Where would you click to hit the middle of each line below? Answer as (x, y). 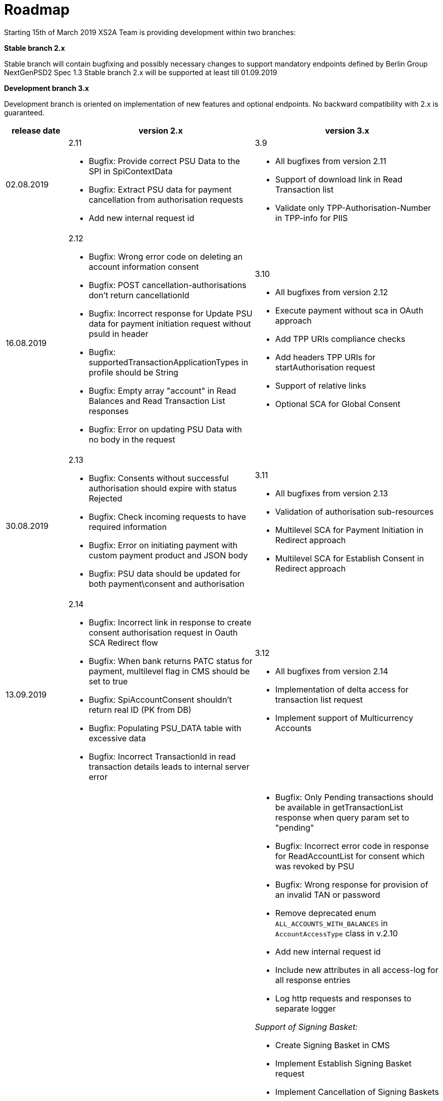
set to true (108, 681)
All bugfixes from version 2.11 (331, 161)
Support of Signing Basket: (306, 1027)
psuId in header (118, 334)
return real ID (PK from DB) (140, 710)
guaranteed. (24, 112)
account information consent (144, 266)
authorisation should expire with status (163, 488)
